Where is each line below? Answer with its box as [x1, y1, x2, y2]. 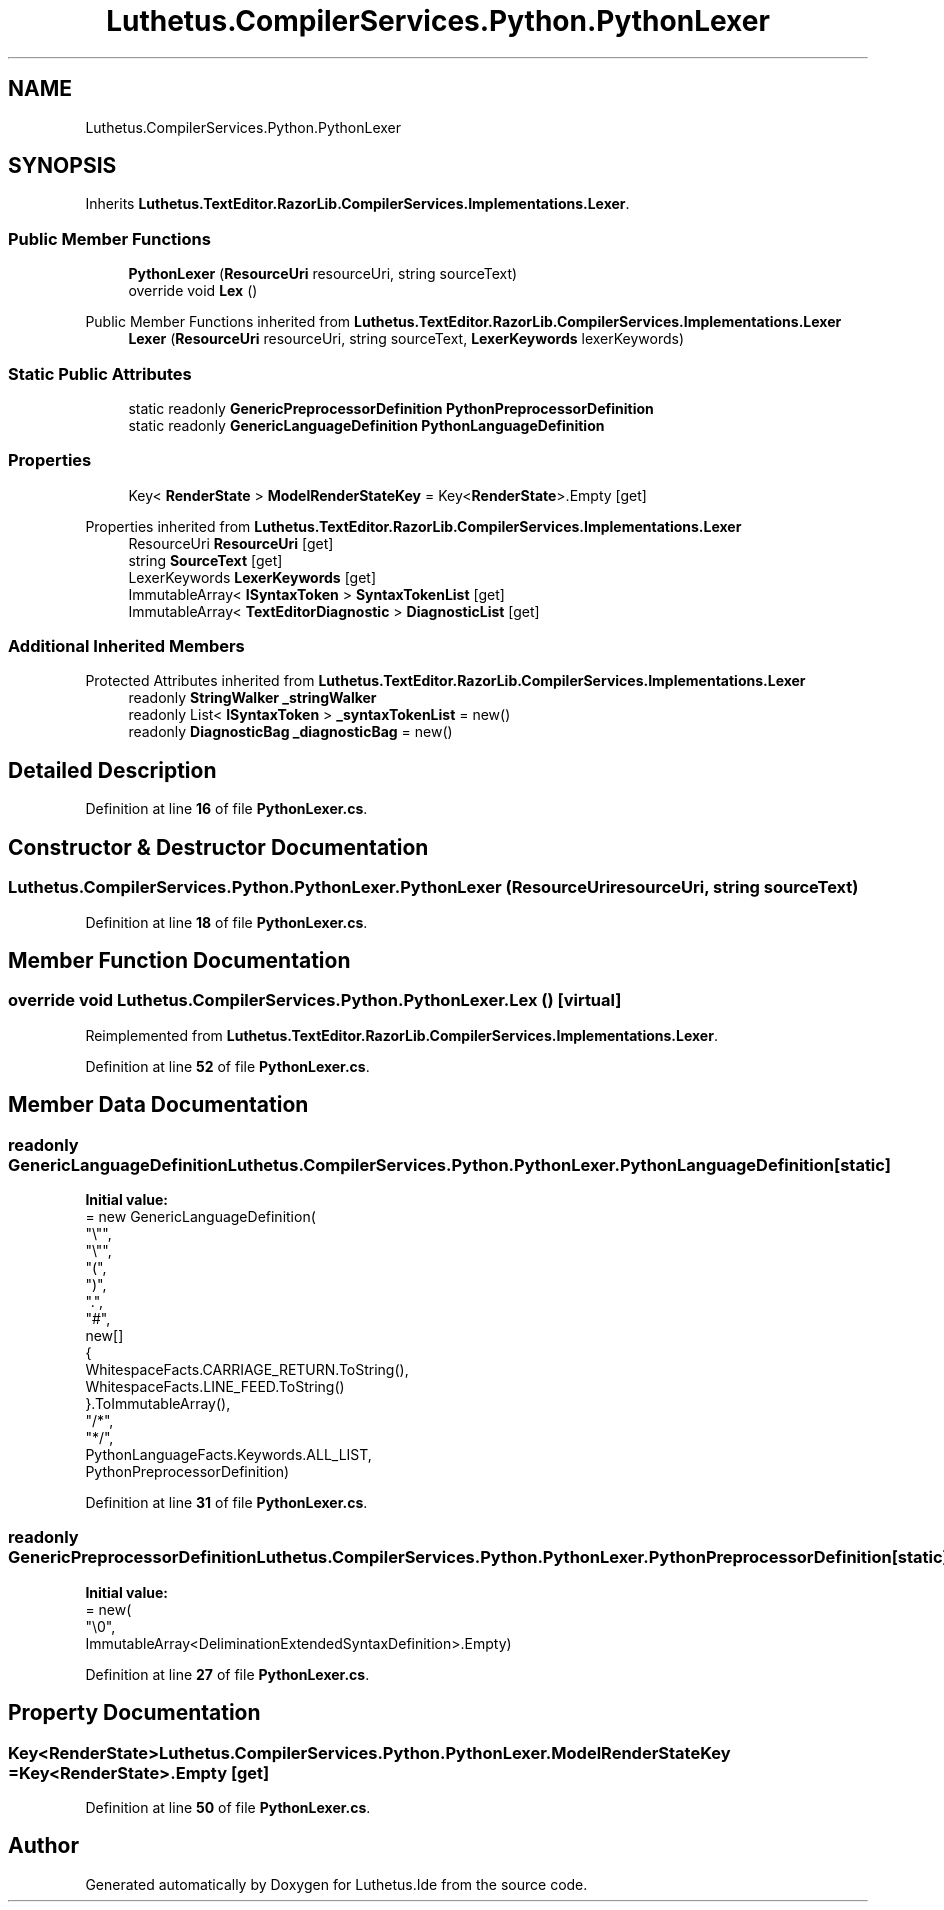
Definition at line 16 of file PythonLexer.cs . [85, 800, 368, 818]
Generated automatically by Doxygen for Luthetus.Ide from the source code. [85, 1875, 588, 1893]
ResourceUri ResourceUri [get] [128, 534, 334, 552]
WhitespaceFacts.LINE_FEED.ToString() [85, 1377, 345, 1395]
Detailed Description [8, 757, 217, 783]
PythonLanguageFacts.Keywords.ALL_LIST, [85, 1445, 372, 1463]
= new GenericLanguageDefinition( [85, 1207, 316, 1225]
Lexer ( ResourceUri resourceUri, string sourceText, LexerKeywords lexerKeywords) [128, 330, 685, 348]
